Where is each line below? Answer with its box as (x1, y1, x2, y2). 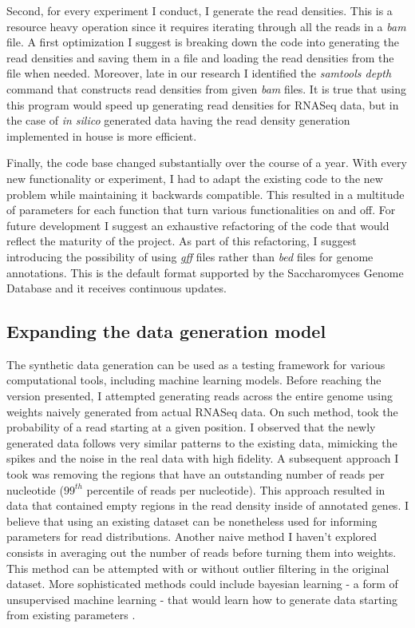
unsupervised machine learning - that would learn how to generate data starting (6, 590, 398, 607)
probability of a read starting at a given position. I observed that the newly (6, 419, 376, 435)
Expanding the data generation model (6, 319, 326, 344)
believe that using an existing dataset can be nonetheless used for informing (6, 512, 377, 529)
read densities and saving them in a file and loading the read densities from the (6, 49, 394, 66)
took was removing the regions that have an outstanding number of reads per (6, 466, 385, 483)
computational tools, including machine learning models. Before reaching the (6, 372, 381, 388)
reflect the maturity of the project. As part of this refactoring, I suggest (6, 233, 357, 249)
